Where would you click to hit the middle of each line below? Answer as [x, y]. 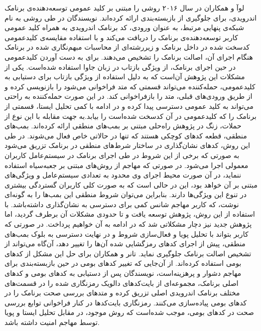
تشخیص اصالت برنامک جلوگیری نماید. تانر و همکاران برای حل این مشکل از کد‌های [128, 253]
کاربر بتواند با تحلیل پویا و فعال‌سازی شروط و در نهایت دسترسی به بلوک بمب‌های [126, 233]
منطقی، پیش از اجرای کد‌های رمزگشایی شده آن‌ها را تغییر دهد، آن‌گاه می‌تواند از [125, 243]
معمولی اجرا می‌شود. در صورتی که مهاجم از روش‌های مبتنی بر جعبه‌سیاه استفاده [126, 165]
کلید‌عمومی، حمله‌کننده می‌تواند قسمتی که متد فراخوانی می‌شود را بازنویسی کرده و [130, 86]
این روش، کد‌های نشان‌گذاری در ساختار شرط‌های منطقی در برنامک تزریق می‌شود [127, 145]
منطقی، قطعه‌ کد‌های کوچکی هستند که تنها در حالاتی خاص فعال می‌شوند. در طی [126, 135]
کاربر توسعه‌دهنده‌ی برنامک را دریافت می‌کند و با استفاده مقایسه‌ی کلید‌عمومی [121, 37]
